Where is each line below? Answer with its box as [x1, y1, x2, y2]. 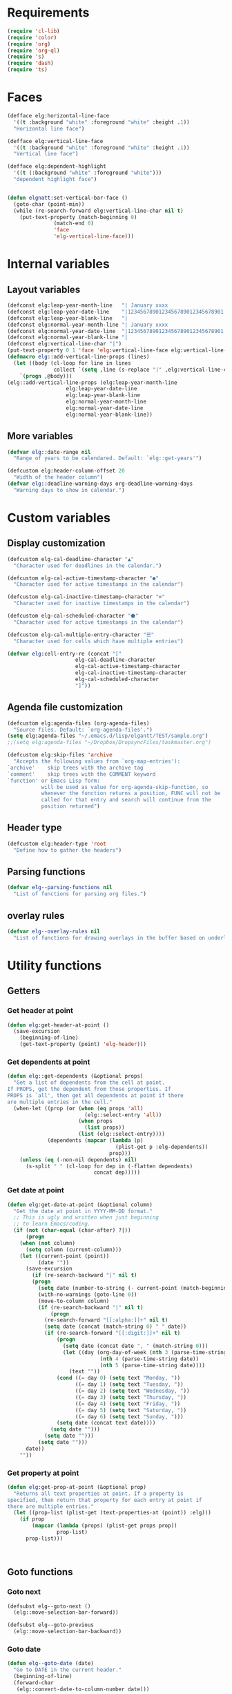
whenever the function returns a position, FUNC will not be [41, 790, 221, 797]
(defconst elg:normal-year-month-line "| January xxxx [7, 321, 168, 328]
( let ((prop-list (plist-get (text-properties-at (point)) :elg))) [13, 1510, 212, 1516]
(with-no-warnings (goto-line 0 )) [37, 1291, 137, 1298]
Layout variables [7, 283, 81, 295]
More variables [7, 430, 74, 442]
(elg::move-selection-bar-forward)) [13, 1609, 119, 1616]
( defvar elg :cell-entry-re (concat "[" [7, 650, 122, 657]
